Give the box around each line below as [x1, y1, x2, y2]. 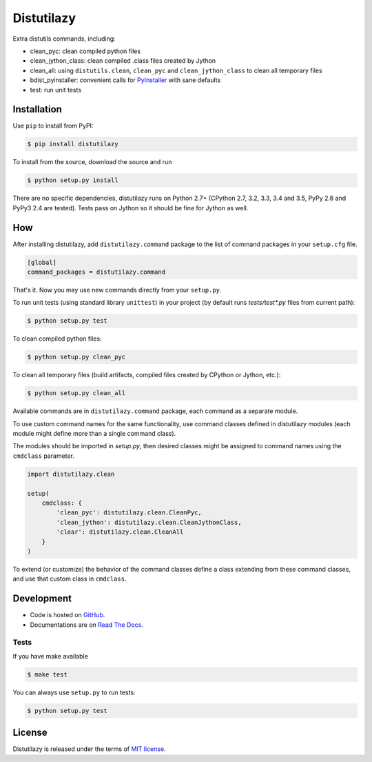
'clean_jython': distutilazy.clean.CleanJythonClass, [56, 518, 242, 526]
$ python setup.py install [27, 177, 118, 184]
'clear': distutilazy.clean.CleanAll [56, 528, 184, 536]
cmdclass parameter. [12, 452, 75, 460]
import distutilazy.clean [27, 470, 115, 478]
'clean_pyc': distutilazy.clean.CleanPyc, [56, 509, 203, 517]
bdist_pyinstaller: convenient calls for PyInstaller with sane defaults [30, 76, 221, 84]
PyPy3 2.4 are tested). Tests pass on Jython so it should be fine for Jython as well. [12, 203, 249, 212]
